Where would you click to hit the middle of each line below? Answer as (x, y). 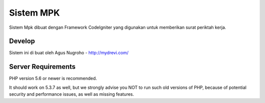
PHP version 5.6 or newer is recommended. (53, 79)
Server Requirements (42, 67)
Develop (22, 41)
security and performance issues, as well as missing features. (72, 94)
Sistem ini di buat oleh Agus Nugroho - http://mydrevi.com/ (69, 53)
